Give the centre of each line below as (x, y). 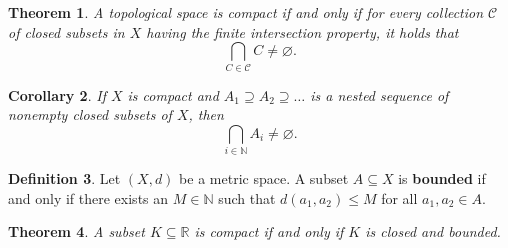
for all (399, 197)
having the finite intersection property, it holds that (302, 31)
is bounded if (442, 178)
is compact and (173, 94)
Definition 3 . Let (64, 178)
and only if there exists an (88, 197)
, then (206, 114)
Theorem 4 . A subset (76, 231)
